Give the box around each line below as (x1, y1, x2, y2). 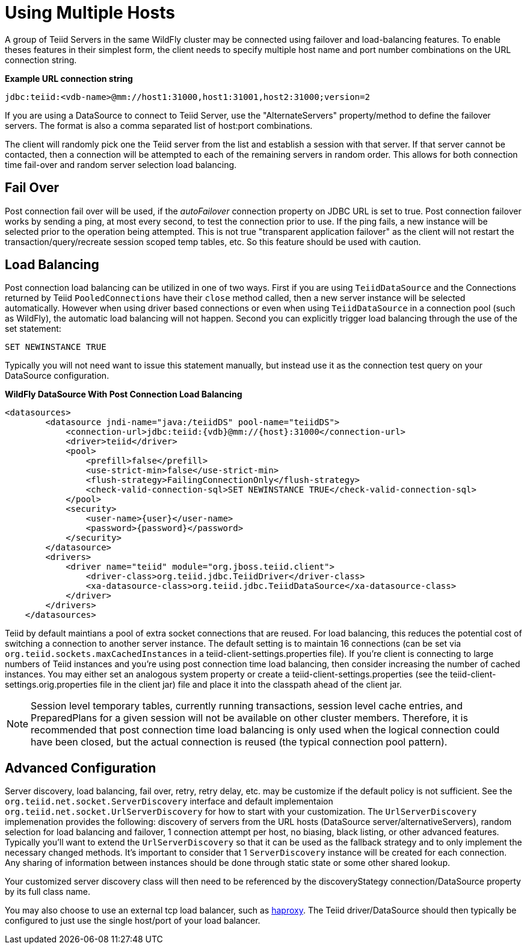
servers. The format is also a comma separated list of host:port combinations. (5, 120, 313, 131)
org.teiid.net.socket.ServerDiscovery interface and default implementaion (5, 796, 333, 807)
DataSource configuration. (5, 370, 109, 381)
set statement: (5, 323, 61, 334)
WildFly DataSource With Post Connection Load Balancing (5, 389, 242, 400)
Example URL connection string (5, 73, 133, 84)
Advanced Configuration (5, 760, 156, 776)
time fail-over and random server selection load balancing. (5, 159, 237, 170)
